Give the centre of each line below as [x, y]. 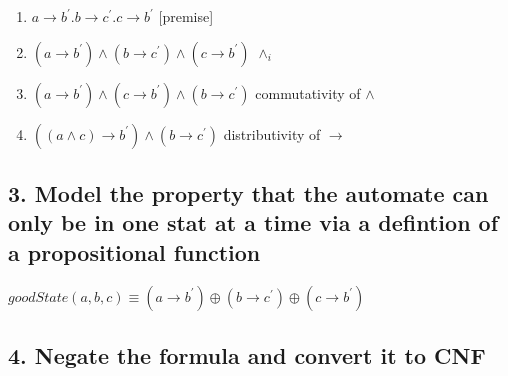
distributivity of [272, 133]
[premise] [186, 16]
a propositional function [134, 251]
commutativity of [308, 92]
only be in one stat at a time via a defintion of [253, 222]
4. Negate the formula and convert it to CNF [247, 354]
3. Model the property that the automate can [248, 192]
